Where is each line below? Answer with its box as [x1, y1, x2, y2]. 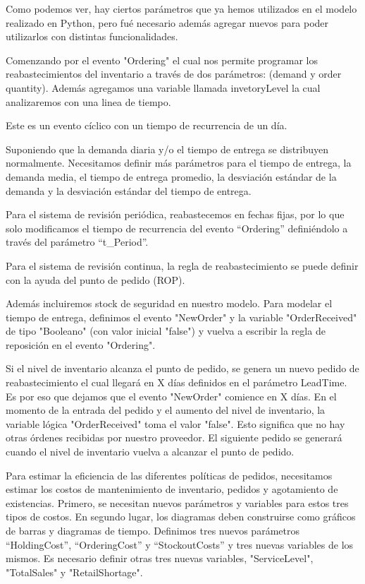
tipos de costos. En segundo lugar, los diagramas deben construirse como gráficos [6, 509, 356, 524]
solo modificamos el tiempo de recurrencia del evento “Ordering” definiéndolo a [6, 220, 348, 235]
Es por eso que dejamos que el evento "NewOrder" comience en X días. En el [6, 388, 337, 403]
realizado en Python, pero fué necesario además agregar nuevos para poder [6, 15, 329, 30]
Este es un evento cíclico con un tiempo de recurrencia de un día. [6, 118, 287, 133]
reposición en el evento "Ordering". [6, 337, 156, 352]
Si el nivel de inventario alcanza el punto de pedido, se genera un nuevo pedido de [6, 361, 359, 376]
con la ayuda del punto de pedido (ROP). [6, 272, 185, 287]
